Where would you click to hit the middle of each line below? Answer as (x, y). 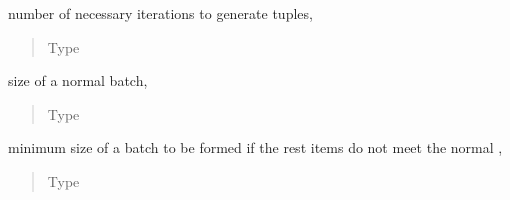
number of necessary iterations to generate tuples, (160, 13)
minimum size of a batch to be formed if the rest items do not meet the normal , (255, 147)
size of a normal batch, (78, 80)
